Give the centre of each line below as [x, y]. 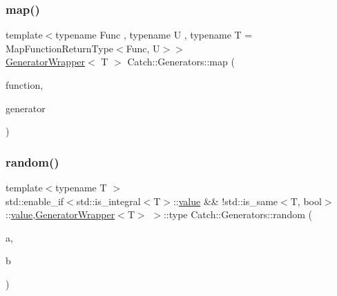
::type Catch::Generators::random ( [238, 214]
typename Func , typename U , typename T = [154, 35]
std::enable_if [35, 201]
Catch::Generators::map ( [181, 62]
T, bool [306, 201]
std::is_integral [108, 201]
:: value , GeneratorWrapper [60, 214]
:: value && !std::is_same [225, 201]
